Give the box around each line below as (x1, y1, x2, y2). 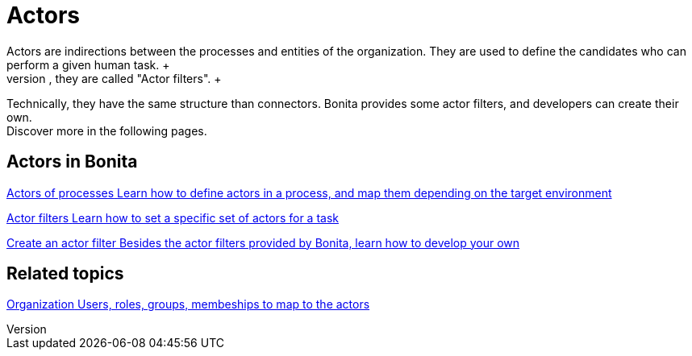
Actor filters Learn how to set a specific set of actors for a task (6, 210, 339, 225)
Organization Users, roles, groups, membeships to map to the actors (6, 297, 370, 312)
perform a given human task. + (6, 57, 170, 72)
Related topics (6, 263, 124, 284)
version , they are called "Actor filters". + (6, 71, 222, 85)
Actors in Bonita (6, 151, 138, 172)
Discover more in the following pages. (6, 123, 207, 138)
